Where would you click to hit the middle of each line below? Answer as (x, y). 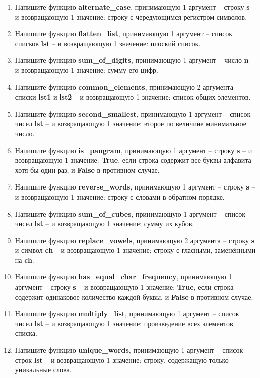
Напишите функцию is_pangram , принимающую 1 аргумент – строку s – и (134, 150)
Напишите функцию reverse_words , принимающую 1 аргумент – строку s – (135, 187)
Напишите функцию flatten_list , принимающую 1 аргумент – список (124, 33)
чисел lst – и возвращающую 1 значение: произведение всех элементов (124, 323)
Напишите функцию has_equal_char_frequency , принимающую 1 (123, 277)
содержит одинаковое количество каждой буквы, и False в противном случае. (134, 296)
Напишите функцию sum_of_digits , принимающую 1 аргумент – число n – (135, 60)
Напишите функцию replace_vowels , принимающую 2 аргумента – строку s (135, 240)
